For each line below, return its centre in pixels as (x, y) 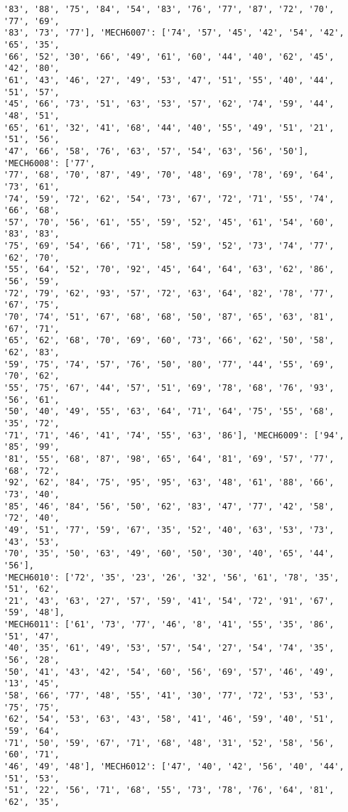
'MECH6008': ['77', (49, 163)
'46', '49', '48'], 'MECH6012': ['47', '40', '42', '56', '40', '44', (174, 767)
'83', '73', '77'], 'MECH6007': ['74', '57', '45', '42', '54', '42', (174, 33)
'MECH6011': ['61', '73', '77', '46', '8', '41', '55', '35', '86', (169, 625)
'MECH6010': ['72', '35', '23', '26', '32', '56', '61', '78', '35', (172, 577)
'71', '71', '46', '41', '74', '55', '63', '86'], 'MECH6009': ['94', (174, 435)
